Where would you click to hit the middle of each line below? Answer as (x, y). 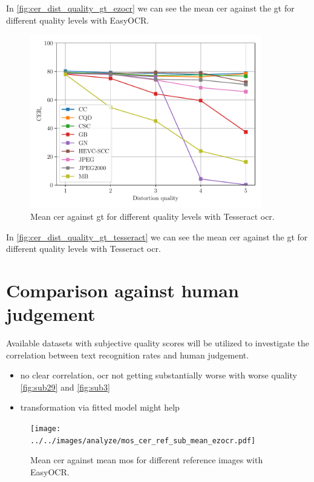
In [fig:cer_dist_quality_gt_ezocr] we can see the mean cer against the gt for (150, 8)
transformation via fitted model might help (100, 407)
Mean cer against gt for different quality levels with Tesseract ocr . (152, 216)
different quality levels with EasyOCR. (78, 20)
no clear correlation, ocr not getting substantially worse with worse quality (159, 375)
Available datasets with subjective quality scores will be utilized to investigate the (158, 343)
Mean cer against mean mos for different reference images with (147, 460)
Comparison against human (123, 290)
